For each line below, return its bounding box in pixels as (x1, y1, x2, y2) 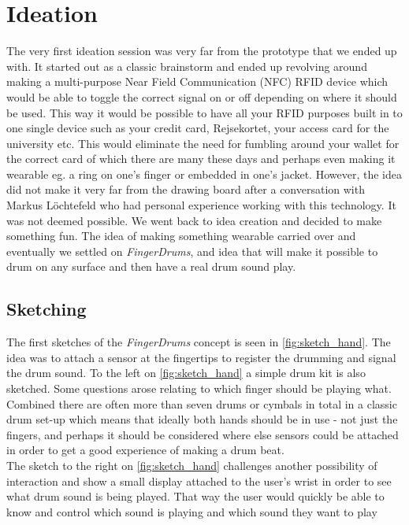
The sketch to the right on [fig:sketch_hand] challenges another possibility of (6, 457, 377, 473)
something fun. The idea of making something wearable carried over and (6, 227, 356, 244)
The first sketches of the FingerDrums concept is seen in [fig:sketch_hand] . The (6, 334, 391, 350)
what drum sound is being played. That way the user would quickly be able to (6, 488, 385, 505)
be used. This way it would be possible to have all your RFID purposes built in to (6, 104, 403, 120)
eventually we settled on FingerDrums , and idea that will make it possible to (6, 242, 378, 259)
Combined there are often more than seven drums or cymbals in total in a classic (6, 395, 397, 412)
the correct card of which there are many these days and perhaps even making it (6, 150, 396, 167)
